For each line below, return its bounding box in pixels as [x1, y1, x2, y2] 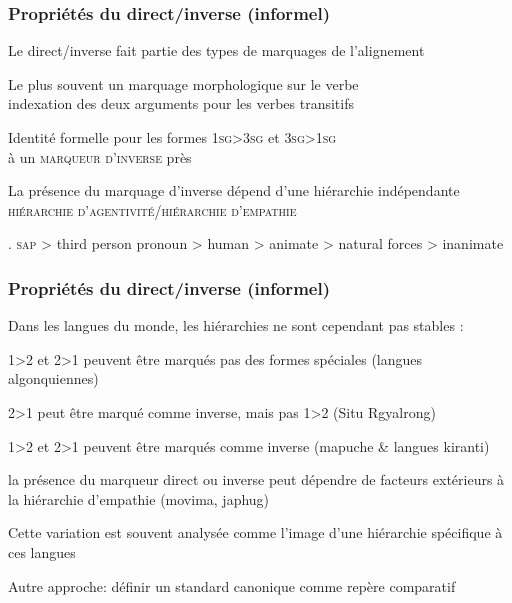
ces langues [8, 541, 76, 562]
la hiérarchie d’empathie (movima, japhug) [8, 488, 270, 509]
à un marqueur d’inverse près [8, 146, 192, 167]
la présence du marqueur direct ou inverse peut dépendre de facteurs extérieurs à [8, 469, 505, 490]
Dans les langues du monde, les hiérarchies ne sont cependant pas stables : [8, 315, 464, 336]
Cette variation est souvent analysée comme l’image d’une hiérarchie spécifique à [8, 522, 503, 543]
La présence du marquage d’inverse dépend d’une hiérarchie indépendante [8, 180, 460, 201]
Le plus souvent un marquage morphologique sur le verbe [8, 73, 359, 94]
